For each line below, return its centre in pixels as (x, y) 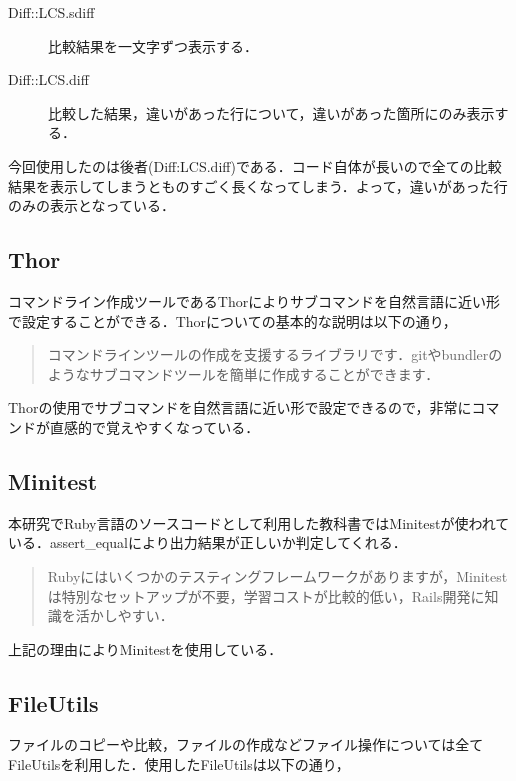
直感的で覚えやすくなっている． (154, 426)
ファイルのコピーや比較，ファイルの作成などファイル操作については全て (246, 744)
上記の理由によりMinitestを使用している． (145, 648)
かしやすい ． (131, 615)
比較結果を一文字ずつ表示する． (153, 45)
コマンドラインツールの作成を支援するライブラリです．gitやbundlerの (275, 354)
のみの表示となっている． (91, 205)
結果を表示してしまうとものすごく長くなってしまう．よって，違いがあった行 (258, 185)
